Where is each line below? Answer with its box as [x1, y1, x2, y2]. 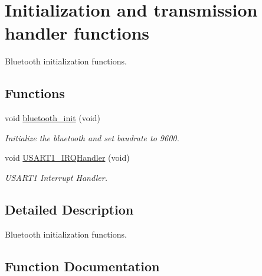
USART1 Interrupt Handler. [5, 171, 108, 183]
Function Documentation [5, 256, 160, 275]
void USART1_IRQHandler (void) [5, 151, 130, 164]
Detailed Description [5, 200, 134, 218]
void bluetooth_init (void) [5, 112, 100, 124]
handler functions [5, 21, 150, 45]
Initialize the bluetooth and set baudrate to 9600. [5, 131, 179, 144]
